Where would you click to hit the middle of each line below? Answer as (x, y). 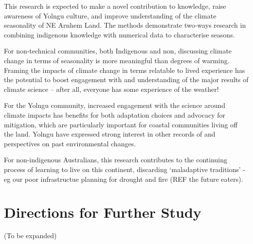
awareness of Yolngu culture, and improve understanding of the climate (110, 15)
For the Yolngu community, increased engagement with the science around (115, 105)
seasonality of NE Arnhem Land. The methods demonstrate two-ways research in (125, 25)
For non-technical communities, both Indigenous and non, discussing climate (118, 51)
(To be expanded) (30, 235)
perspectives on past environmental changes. (70, 143)
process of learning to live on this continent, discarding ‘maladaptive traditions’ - (125, 169)
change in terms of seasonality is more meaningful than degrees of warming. (117, 60)
